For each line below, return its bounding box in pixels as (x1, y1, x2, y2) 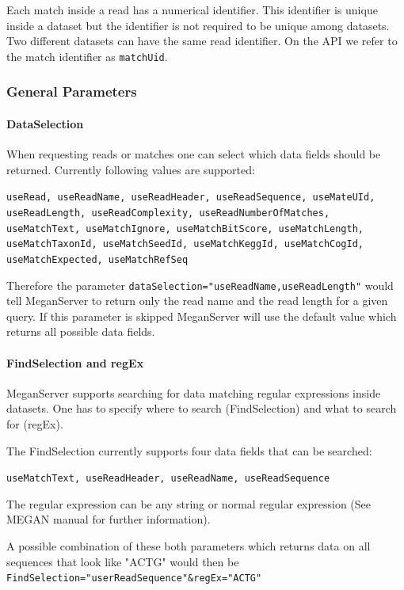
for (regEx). (6, 415, 63, 432)
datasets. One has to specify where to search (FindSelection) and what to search (6, 400, 397, 417)
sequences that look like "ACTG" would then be (6, 553, 239, 569)
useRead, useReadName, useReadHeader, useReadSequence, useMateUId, (6, 192, 375, 204)
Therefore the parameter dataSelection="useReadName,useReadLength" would (6, 276, 394, 293)
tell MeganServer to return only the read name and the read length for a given (6, 292, 388, 309)
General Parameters (6, 82, 137, 101)
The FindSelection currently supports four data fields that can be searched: (6, 442, 372, 459)
